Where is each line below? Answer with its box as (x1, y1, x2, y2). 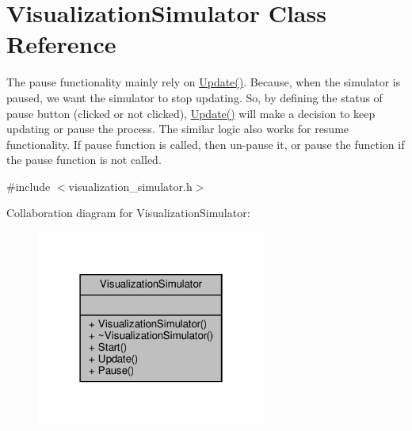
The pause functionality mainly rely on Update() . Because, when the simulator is (6, 74, 401, 90)
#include (6, 177, 51, 194)
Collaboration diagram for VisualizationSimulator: (6, 204, 250, 221)
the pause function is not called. (6, 151, 162, 168)
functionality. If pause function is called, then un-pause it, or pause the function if (6, 135, 405, 152)
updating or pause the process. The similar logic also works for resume (6, 120, 349, 137)
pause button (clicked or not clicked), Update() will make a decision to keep (6, 105, 376, 121)
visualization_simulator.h (68, 177, 193, 194)
